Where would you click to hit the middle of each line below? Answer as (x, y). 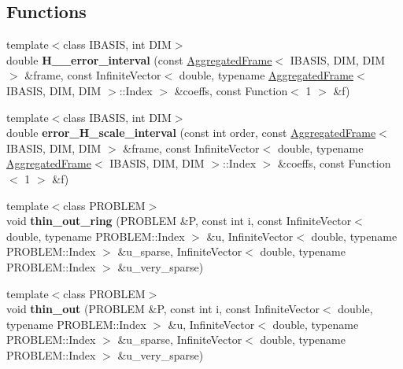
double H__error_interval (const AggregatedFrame (139, 59)
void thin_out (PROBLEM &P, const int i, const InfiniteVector (163, 309)
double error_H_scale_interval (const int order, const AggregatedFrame (191, 133)
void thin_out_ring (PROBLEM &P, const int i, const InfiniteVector (179, 221)
